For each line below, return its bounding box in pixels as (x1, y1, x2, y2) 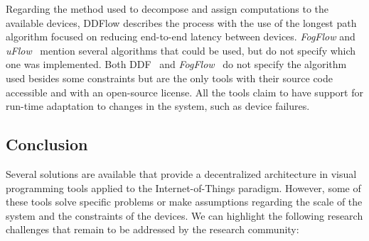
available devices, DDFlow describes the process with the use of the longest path (6, 15, 357, 30)
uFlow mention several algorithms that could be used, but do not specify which (6, 43, 356, 57)
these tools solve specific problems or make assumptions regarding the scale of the (6, 194, 363, 209)
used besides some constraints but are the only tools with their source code (6, 70, 333, 85)
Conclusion (6, 133, 88, 155)
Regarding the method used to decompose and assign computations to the (6, 1, 329, 16)
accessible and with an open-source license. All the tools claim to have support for (6, 84, 363, 99)
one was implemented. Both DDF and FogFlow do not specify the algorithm (6, 57, 347, 72)
